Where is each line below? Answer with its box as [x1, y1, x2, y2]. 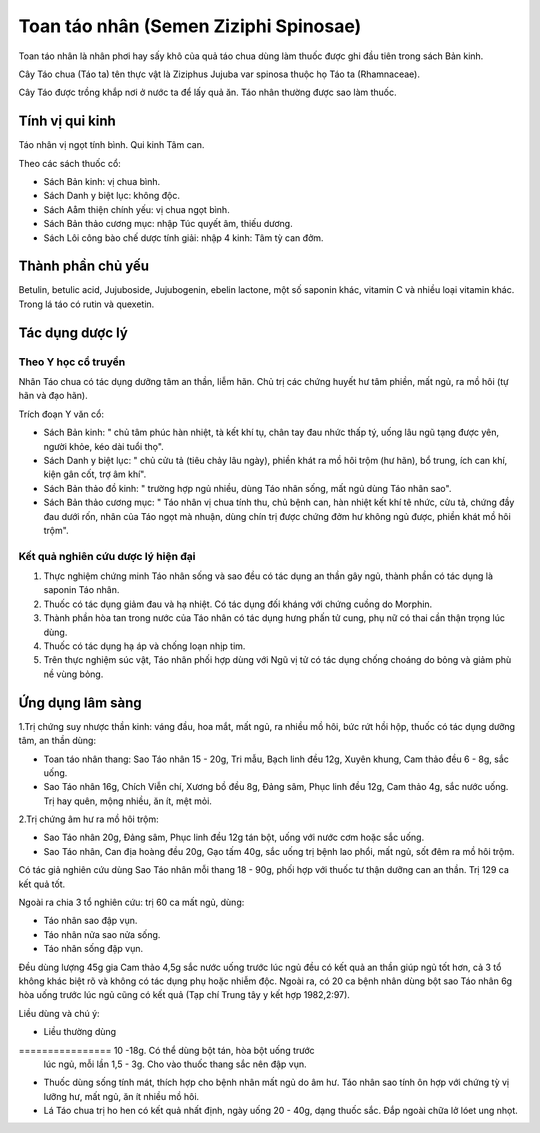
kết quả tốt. [18, 878, 66, 890]
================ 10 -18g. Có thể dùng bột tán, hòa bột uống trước [18, 1044, 315, 1056]
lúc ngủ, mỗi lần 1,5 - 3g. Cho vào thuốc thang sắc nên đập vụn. [43, 1058, 307, 1070]
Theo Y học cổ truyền [18, 355, 126, 369]
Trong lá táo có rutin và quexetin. [18, 298, 155, 310]
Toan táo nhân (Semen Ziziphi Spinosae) [18, 15, 362, 37]
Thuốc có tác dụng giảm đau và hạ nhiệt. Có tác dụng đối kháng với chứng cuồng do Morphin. [43, 598, 433, 610]
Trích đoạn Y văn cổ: [18, 408, 105, 420]
